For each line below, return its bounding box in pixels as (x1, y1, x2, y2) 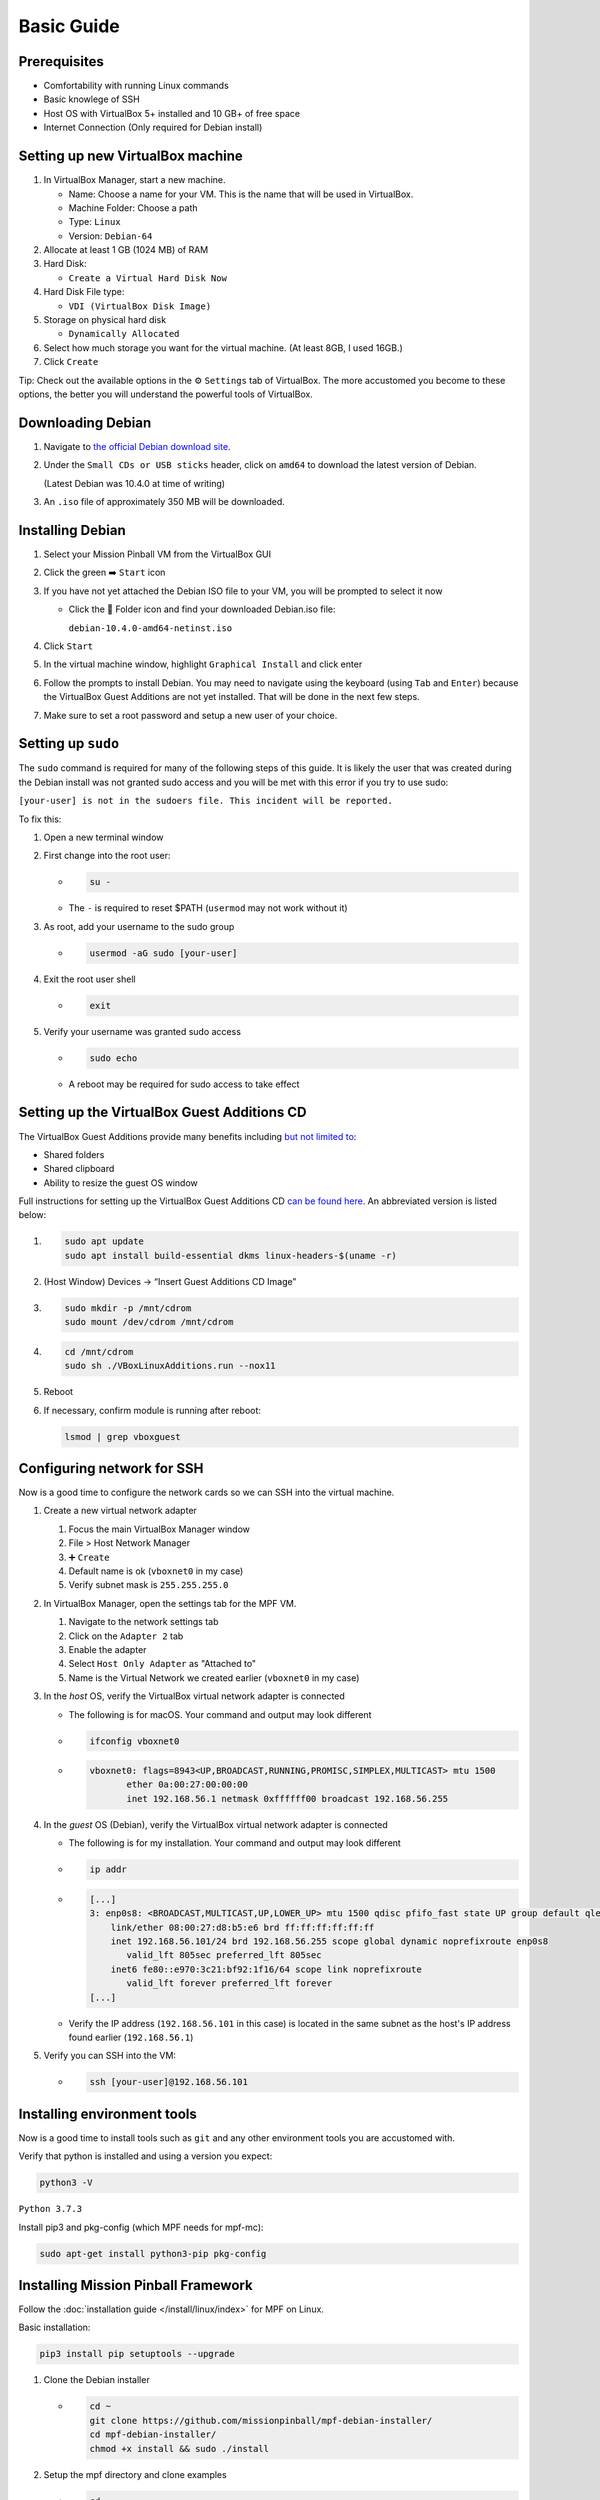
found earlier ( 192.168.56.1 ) (68, 2031, 194, 2043)
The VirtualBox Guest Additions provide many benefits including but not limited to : (18, 1130, 357, 1142)
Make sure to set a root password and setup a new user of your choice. (43, 709, 338, 721)
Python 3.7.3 (18, 2203, 83, 2215)
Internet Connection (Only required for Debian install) (43, 121, 263, 134)
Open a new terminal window (43, 831, 164, 843)
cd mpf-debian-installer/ (89, 2429, 217, 2440)
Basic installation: (18, 2321, 91, 2334)
